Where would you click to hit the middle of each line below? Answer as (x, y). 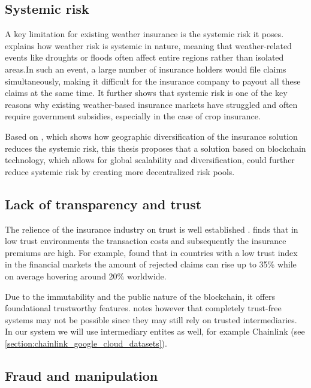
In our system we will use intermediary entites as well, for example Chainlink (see (155, 331)
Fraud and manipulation (81, 375)
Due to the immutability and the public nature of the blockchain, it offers (140, 296)
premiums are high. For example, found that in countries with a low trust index (151, 252)
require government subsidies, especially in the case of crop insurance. (133, 116)
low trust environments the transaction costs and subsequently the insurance (146, 241)
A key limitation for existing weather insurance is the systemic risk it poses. (144, 34)
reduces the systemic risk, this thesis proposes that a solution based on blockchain (155, 148)
